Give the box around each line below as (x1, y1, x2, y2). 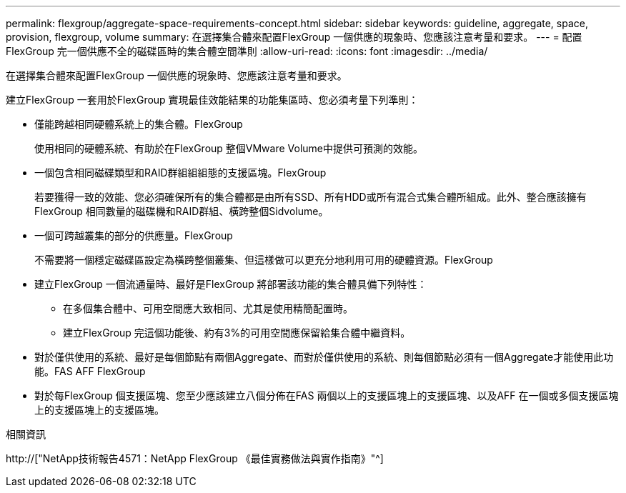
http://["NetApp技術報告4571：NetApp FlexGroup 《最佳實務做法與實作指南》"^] (6, 452, 384, 464)
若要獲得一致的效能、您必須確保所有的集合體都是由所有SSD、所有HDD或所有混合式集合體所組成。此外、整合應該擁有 (34, 191, 587, 203)
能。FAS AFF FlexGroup (34, 365, 146, 377)
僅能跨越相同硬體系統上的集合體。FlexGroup (34, 118, 243, 130)
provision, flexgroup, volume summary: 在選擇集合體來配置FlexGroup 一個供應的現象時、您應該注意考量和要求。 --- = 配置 (6, 31, 582, 43)
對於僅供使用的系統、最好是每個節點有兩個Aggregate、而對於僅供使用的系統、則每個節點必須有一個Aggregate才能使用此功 (34, 351, 614, 363)
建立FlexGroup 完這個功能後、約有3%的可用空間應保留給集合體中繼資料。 (63, 327, 411, 339)
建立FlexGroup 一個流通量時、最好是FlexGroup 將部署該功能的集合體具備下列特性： (34, 278, 427, 290)
